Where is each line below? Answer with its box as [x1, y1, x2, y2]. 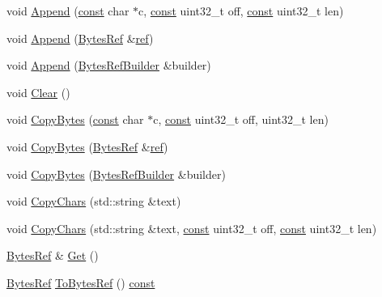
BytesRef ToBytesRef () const [6, 274, 155, 291]
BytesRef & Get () [6, 247, 99, 264]
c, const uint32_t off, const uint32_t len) [138, 2, 344, 19]
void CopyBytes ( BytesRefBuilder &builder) [6, 165, 226, 182]
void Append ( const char [6, 2, 129, 19]
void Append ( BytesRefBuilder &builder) [6, 57, 211, 74]
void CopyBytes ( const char [6, 111, 144, 128]
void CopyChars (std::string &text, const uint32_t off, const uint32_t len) [6, 219, 377, 236]
